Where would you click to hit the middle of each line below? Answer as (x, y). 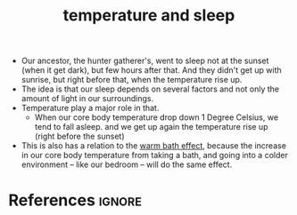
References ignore (75, 200)
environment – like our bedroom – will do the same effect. (127, 164)
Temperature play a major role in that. (90, 108)
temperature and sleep (149, 16)
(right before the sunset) (80, 136)
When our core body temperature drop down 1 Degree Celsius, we (156, 117)
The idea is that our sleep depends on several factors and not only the (150, 89)
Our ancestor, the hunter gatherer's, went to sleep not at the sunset (145, 61)
